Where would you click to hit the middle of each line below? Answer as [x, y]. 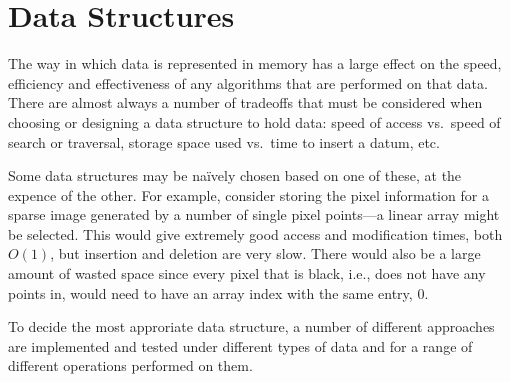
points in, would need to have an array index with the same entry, [210, 292]
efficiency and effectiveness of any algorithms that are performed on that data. [248, 82]
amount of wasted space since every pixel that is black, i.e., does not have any [247, 273]
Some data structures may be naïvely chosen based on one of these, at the [235, 175]
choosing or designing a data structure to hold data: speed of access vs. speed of [254, 121]
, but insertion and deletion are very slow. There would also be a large [265, 253]
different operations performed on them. [130, 365]
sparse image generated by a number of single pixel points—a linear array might [254, 214]
